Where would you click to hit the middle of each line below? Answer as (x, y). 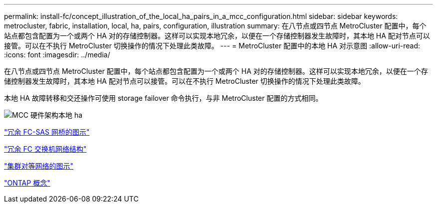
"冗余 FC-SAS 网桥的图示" (47, 132)
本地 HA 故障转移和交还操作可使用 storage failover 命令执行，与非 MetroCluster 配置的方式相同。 (163, 98)
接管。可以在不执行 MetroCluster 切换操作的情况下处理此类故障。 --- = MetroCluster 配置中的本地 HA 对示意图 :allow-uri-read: (212, 46)
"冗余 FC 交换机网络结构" (45, 149)
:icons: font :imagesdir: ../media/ (57, 55)
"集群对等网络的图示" (39, 166)
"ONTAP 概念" (27, 183)
